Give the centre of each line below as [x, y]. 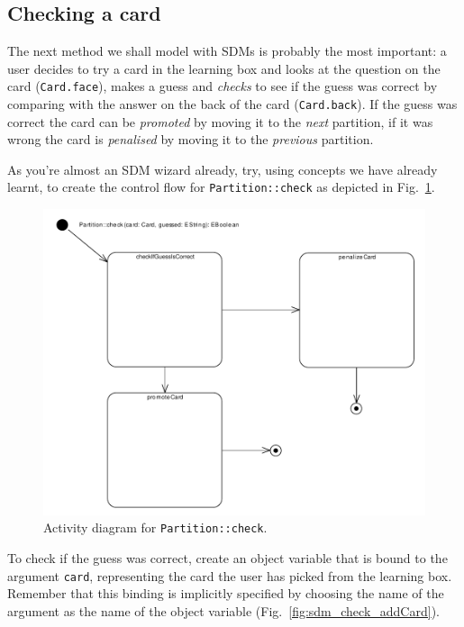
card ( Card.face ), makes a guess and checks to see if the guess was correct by [223, 86]
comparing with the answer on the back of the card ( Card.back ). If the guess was [232, 104]
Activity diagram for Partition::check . [155, 527]
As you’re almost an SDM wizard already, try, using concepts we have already [223, 169]
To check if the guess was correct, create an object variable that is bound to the [227, 558]
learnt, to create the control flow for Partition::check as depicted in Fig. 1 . [221, 187]
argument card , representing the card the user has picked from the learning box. [230, 575]
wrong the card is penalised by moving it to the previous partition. [191, 139]
